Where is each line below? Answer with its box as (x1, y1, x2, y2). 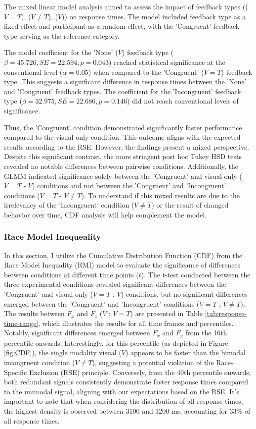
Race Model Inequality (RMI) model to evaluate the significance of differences (4, 260, 241, 270)
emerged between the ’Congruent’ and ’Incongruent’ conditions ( (4, 298, 200, 309)
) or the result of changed (151, 200, 229, 210)
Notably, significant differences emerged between (4, 327, 150, 338)
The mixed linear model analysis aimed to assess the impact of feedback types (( (4, 1, 248, 11)
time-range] (4, 318, 39, 328)
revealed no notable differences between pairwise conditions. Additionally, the (4, 161, 239, 171)
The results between (4, 308, 65, 319)
